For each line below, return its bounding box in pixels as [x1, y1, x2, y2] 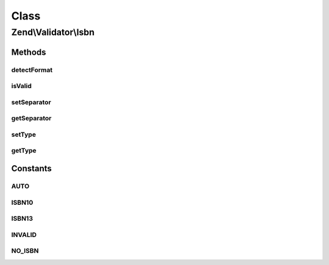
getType [11, 146, 37, 155]
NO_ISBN [11, 247, 39, 255]
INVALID [11, 230, 37, 239]
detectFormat [11, 66, 53, 74]
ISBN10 [11, 198, 34, 207]
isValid [11, 82, 32, 91]
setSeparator [11, 98, 51, 106]
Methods [11, 47, 46, 57]
